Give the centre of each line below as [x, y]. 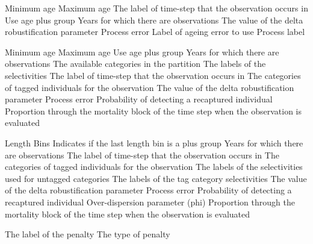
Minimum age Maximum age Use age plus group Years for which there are [142, 52]
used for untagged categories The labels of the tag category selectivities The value [156, 178]
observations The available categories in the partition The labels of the [135, 64]
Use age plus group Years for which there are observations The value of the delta [154, 20]
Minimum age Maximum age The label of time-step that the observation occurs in [156, 8]
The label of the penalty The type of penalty [88, 234]
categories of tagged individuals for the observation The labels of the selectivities [154, 167]
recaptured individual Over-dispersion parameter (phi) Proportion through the [150, 202]
